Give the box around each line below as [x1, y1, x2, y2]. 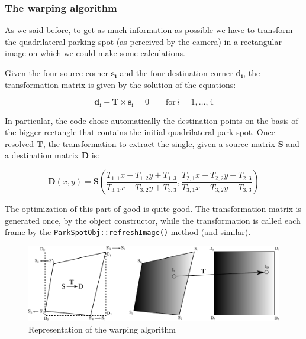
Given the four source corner [5, 67, 108, 79]
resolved [5, 137, 34, 149]
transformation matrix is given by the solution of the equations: [5, 78, 236, 90]
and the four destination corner [120, 67, 233, 79]
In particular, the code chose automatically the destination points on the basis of [5, 114, 298, 126]
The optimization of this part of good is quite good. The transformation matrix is [5, 203, 302, 215]
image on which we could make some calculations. [5, 47, 185, 59]
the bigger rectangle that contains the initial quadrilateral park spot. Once [5, 126, 275, 138]
